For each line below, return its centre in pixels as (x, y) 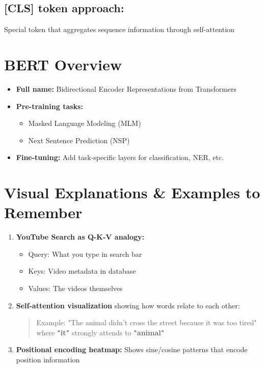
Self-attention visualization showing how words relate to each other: (128, 305)
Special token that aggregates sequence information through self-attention (119, 29)
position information (48, 359)
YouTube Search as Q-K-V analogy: (80, 237)
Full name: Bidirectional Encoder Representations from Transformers (126, 88)
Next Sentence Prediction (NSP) (79, 140)
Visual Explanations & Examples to (132, 192)
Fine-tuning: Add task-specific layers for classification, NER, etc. (120, 157)
